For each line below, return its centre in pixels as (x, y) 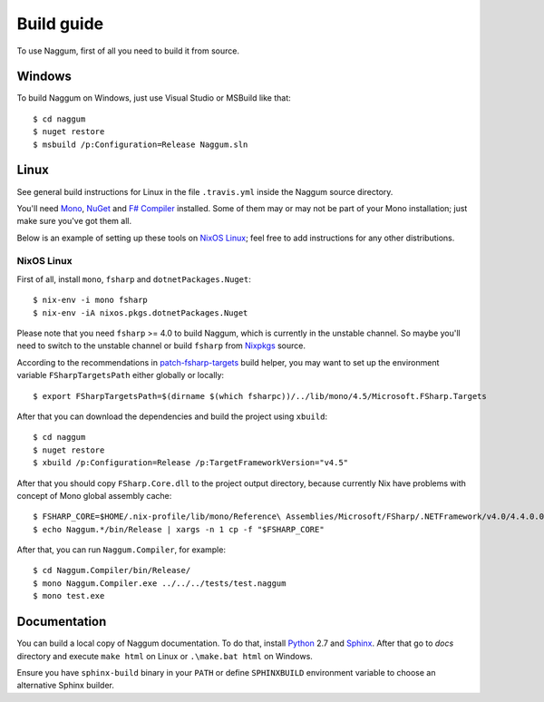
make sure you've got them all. (74, 221)
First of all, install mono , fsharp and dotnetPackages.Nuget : (134, 279)
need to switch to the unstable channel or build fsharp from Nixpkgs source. (161, 346)
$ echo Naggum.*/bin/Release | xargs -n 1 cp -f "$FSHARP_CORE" (179, 529)
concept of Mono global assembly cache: (94, 495)
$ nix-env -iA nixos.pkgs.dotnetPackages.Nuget (141, 312)
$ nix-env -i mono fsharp (91, 300)
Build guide (60, 24)
